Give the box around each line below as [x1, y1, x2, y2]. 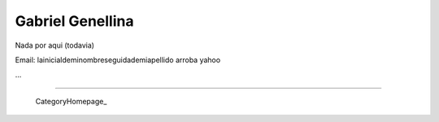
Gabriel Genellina [15, 12, 134, 30]
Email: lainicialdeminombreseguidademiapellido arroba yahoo [15, 55, 221, 65]
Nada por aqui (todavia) [15, 40, 95, 50]
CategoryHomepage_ [35, 96, 107, 106]
